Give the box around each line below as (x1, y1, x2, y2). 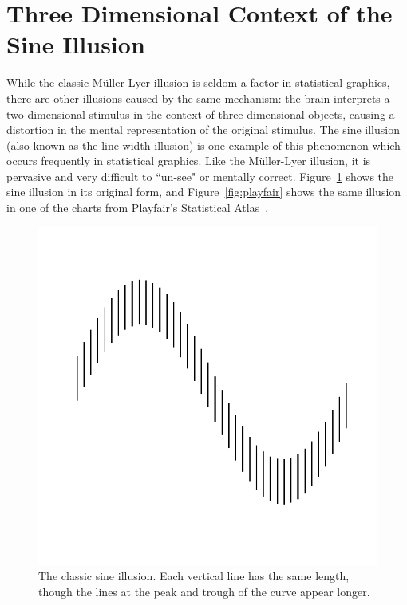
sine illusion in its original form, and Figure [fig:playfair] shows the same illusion (6, 183, 401, 200)
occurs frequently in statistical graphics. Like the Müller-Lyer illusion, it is (6, 152, 371, 169)
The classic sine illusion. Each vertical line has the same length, (38, 568, 350, 584)
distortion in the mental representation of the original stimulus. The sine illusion (6, 121, 400, 138)
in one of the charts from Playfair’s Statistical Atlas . (6, 199, 269, 216)
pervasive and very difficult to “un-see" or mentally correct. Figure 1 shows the (6, 167, 394, 184)
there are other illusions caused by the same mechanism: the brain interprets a (6, 89, 390, 106)
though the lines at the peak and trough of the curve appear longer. (38, 583, 370, 599)
